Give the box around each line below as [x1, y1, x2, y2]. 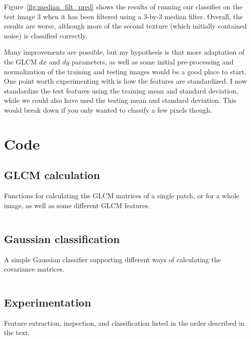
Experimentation [4, 295, 92, 310]
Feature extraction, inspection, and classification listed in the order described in [4, 317, 245, 328]
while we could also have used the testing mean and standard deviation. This [4, 95, 237, 105]
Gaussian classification [4, 231, 120, 246]
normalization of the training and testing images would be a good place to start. [4, 66, 247, 76]
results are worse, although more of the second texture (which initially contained [4, 21, 247, 31]
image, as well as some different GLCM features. [4, 200, 150, 210]
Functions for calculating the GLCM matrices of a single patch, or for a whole [4, 190, 240, 201]
